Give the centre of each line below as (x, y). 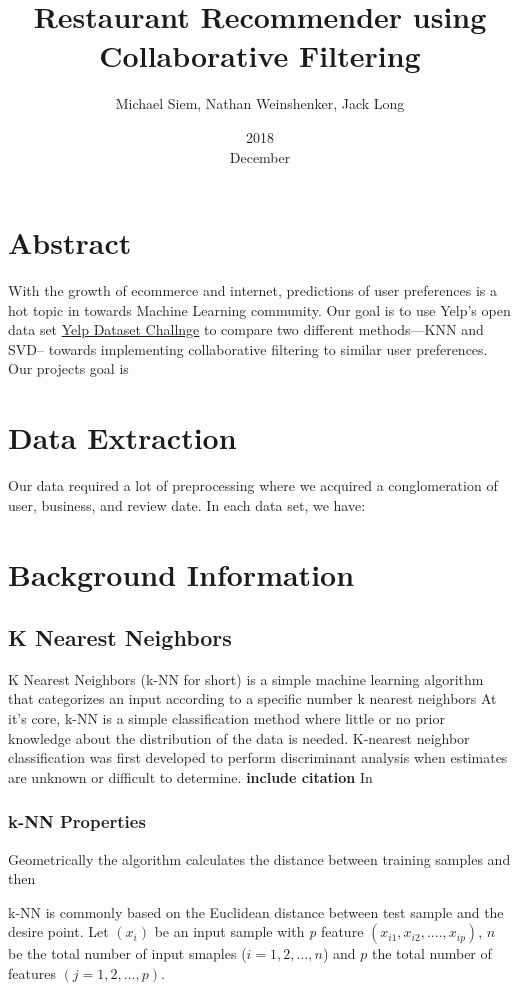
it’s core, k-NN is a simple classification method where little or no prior (226, 718)
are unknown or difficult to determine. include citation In (190, 776)
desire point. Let (58, 931)
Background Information (181, 573)
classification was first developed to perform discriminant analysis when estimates (258, 757)
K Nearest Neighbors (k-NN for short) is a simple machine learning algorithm (246, 678)
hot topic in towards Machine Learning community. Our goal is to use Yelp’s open (259, 309)
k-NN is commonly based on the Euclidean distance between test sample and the (256, 911)
